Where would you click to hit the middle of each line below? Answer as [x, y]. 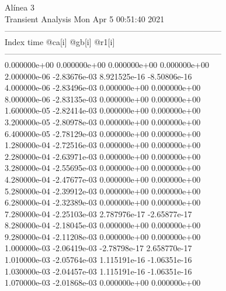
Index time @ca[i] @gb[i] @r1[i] [60, 41]
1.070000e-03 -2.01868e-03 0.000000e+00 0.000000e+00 [103, 283]
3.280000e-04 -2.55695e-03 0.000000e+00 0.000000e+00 [103, 168]
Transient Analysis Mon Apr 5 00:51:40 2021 [85, 18]
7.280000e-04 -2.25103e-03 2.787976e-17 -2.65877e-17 [98, 213]
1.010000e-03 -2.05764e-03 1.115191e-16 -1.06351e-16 [98, 260]
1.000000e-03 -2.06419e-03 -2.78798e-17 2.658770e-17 [98, 248]
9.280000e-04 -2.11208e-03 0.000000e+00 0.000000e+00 [103, 236]
